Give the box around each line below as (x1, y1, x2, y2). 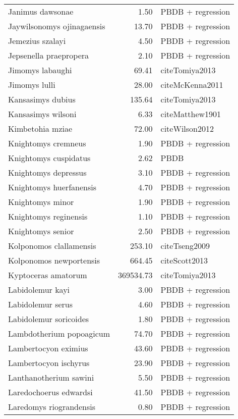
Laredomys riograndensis (8, 401, 96, 412)
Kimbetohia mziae (8, 123, 73, 134)
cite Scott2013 (160, 254, 208, 266)
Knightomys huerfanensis (8, 181, 96, 193)
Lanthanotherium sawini (8, 372, 94, 383)
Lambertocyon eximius (8, 342, 88, 354)
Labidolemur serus (8, 298, 73, 310)
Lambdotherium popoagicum (8, 328, 110, 339)
